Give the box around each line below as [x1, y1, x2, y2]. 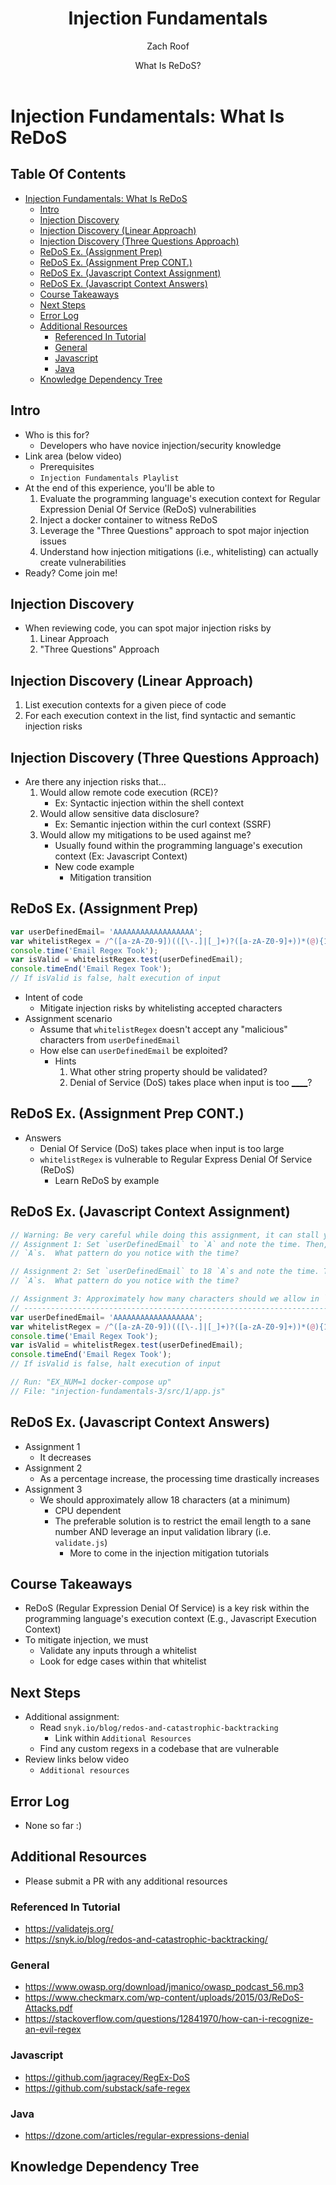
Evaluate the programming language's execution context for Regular [39, 492, 321, 504]
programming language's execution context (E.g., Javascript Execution [24, 1613, 317, 1625]
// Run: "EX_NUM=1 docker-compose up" [10, 1377, 172, 1387]
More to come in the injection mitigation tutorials [69, 1547, 270, 1559]
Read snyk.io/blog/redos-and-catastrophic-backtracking [39, 1722, 279, 1734]
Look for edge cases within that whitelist [39, 1655, 207, 1667]
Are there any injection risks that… [24, 776, 167, 787]
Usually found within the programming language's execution [54, 840, 303, 851]
